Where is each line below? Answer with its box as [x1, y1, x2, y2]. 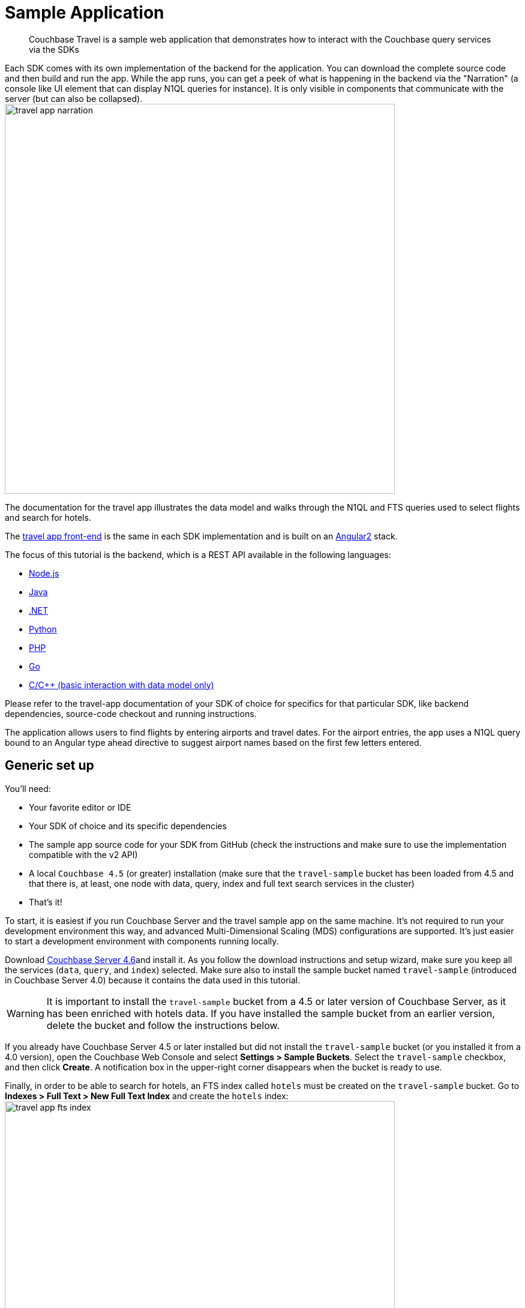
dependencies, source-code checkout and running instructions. [5, 708, 257, 719]
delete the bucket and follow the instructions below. [46, 1019, 280, 1031]
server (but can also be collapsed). [5, 93, 143, 104]
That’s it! [29, 896, 62, 907]
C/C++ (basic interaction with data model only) [29, 679, 214, 690]
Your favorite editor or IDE [29, 802, 131, 812]
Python [29, 623, 57, 634]
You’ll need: [5, 783, 51, 794]
